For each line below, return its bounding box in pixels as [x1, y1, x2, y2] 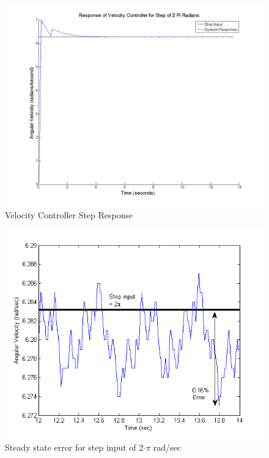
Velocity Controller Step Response [5, 209, 133, 221]
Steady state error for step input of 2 [5, 440, 144, 453]
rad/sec [153, 440, 182, 453]
